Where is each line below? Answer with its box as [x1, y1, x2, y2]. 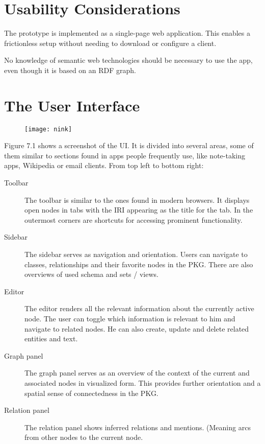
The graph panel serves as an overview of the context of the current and [24, 367, 250, 378]
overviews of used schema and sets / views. [24, 269, 158, 279]
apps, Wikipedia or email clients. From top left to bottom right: [4, 160, 204, 171]
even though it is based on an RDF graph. [4, 64, 137, 75]
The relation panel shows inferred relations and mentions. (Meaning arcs [24, 422, 251, 432]
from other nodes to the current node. [24, 432, 143, 442]
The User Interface [4, 95, 140, 115]
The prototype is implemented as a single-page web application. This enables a [4, 28, 250, 38]
